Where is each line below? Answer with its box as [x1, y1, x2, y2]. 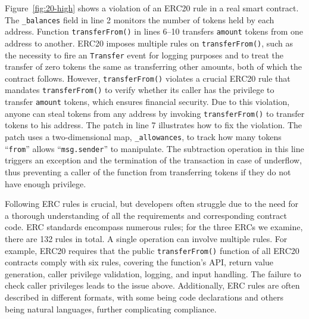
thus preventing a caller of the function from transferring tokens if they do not [5, 165, 291, 178]
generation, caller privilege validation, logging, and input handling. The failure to [5, 267, 301, 280]
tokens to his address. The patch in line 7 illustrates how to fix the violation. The [5, 119, 302, 131]
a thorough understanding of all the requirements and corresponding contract [5, 209, 287, 221]
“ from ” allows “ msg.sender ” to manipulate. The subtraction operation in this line [5, 142, 304, 154]
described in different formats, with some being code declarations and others [5, 290, 284, 303]
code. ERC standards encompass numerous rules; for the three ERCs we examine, [5, 221, 303, 233]
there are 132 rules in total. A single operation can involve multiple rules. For [5, 232, 288, 244]
